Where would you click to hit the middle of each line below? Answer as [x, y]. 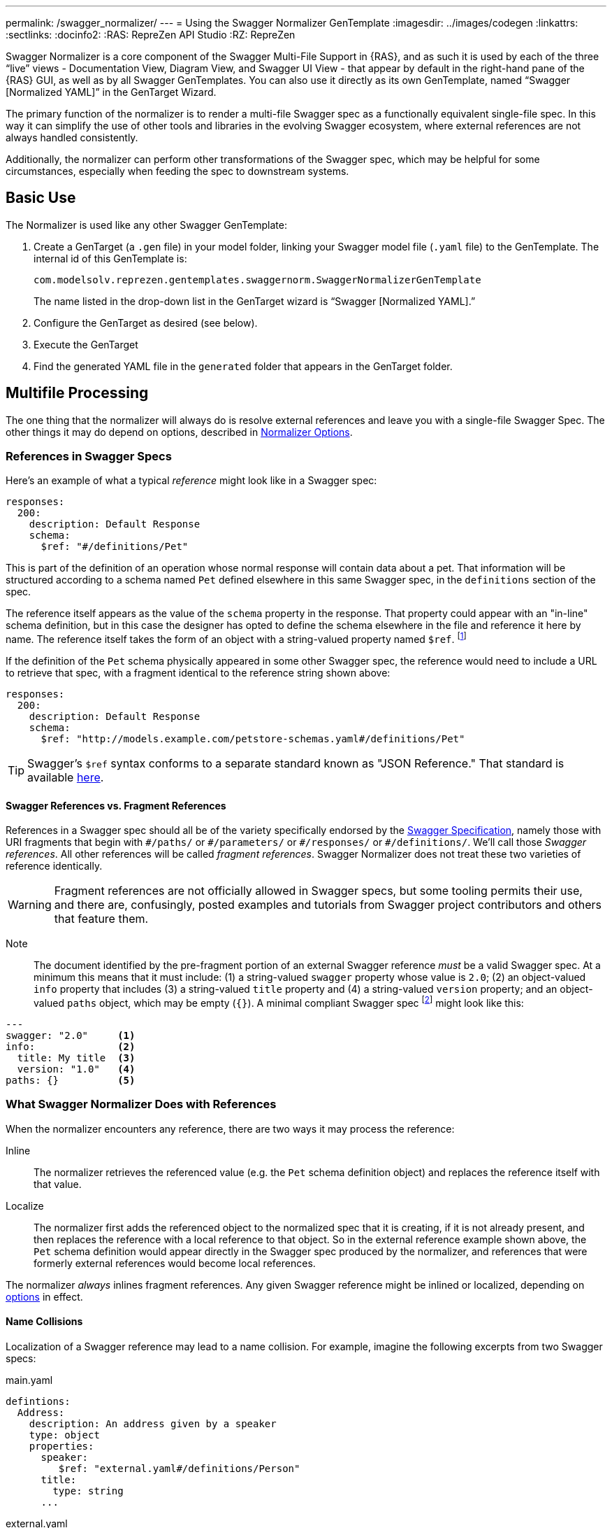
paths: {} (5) [71, 1080]
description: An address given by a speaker [153, 1423]
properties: [61, 1446]
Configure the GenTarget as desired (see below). [146, 323]
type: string [88, 1491]
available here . [66, 778]
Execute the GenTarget [86, 344]
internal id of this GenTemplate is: [110, 258]
